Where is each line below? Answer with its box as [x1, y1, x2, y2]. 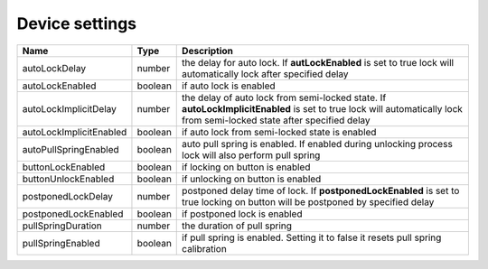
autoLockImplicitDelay [22, 102, 117, 115]
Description [182, 44, 234, 57]
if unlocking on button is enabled [182, 172, 322, 185]
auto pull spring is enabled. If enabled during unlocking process [182, 137, 454, 150]
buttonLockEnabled [22, 161, 106, 173]
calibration [182, 242, 228, 255]
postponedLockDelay [22, 190, 113, 202]
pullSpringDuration [22, 219, 103, 232]
